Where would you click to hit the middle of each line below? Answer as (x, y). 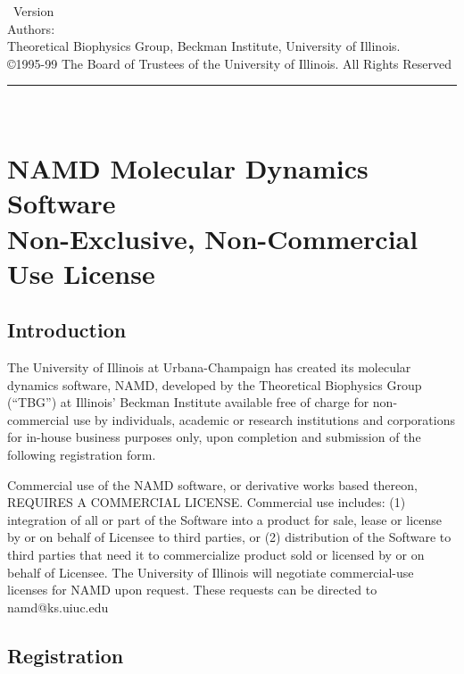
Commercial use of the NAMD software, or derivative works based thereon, (212, 484)
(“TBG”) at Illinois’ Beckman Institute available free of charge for (188, 402)
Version (33, 11)
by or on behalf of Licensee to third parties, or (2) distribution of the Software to (229, 537)
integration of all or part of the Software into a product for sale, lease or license (225, 519)
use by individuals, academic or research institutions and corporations (264, 419)
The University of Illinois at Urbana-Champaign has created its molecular (209, 367)
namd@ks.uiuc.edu (58, 607)
